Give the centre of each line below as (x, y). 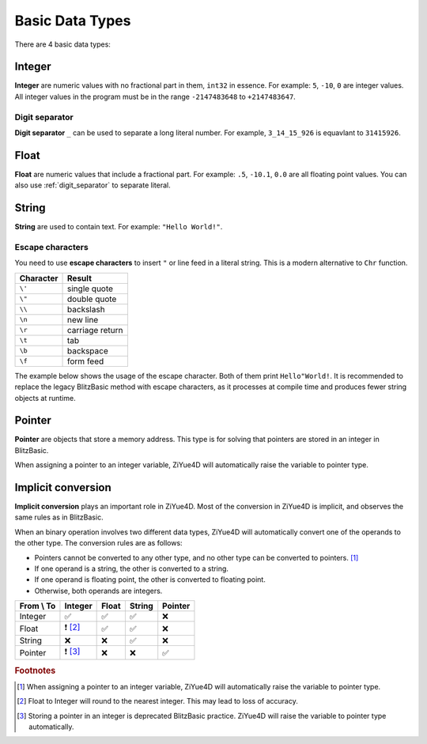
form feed (86, 361)
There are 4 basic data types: (62, 44)
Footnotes (35, 670)
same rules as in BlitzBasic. (59, 517)
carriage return (95, 330)
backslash (87, 309)
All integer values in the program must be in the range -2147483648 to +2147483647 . (155, 96)
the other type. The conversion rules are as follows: (98, 543)
